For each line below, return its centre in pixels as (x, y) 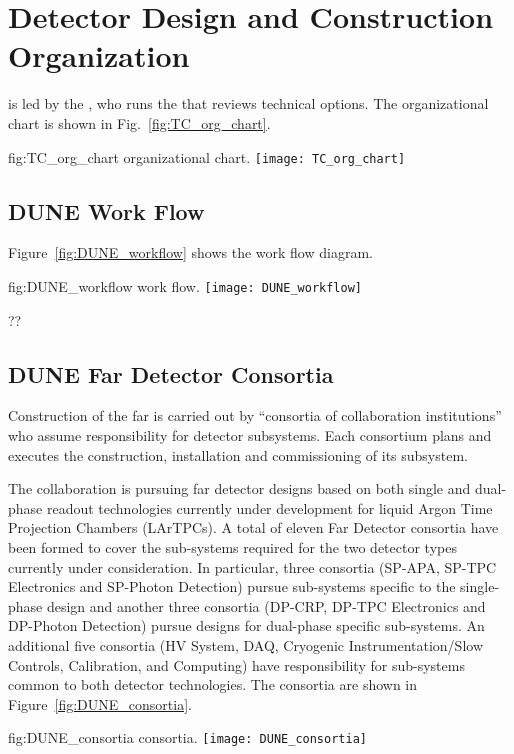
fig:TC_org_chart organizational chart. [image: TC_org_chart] (207, 156)
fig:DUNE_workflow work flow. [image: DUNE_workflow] (185, 285)
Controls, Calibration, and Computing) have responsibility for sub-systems (236, 664)
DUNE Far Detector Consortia (171, 373)
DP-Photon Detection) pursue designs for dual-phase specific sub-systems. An (246, 625)
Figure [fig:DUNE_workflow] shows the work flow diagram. (190, 252)
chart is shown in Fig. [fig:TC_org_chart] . (139, 122)
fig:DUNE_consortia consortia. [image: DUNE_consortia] (187, 737)
